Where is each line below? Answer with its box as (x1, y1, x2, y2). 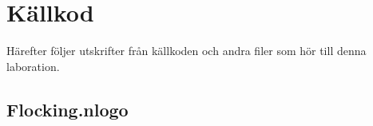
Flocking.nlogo (6, 96, 129, 121)
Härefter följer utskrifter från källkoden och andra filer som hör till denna (6, 42, 367, 59)
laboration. (6, 57, 60, 74)
